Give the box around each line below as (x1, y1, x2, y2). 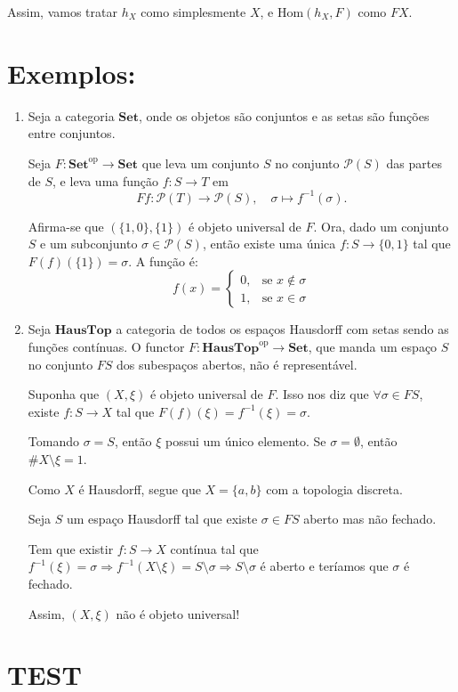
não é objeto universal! (116, 604, 240, 623)
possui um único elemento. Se (165, 432, 326, 451)
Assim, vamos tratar (7, 3, 117, 20)
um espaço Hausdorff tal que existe (67, 509, 258, 528)
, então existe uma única (202, 234, 336, 253)
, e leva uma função (52, 171, 159, 190)
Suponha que (28, 385, 100, 403)
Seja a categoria (28, 106, 115, 125)
